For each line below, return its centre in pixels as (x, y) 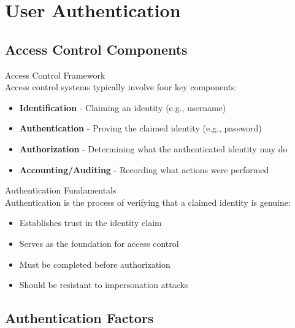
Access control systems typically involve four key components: (121, 87)
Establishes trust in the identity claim (90, 223)
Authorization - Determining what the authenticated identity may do (153, 148)
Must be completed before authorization (95, 264)
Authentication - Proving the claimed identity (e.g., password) (140, 128)
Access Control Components (96, 49)
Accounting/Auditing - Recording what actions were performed (144, 169)
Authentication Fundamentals (61, 190)
